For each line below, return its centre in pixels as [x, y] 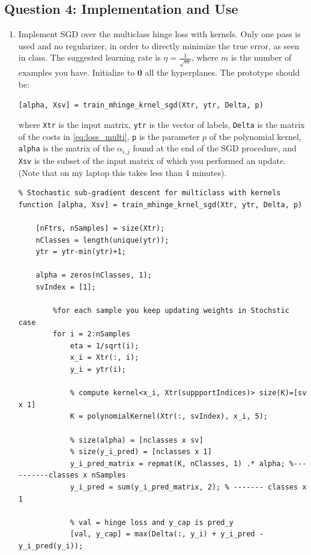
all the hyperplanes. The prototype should [222, 72]
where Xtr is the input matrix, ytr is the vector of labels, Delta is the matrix [162, 125]
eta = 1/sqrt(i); [104, 346]
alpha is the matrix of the [66, 148]
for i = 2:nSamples [92, 334]
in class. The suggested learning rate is [89, 57]
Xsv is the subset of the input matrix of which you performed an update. [152, 160]
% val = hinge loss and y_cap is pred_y [152, 522]
